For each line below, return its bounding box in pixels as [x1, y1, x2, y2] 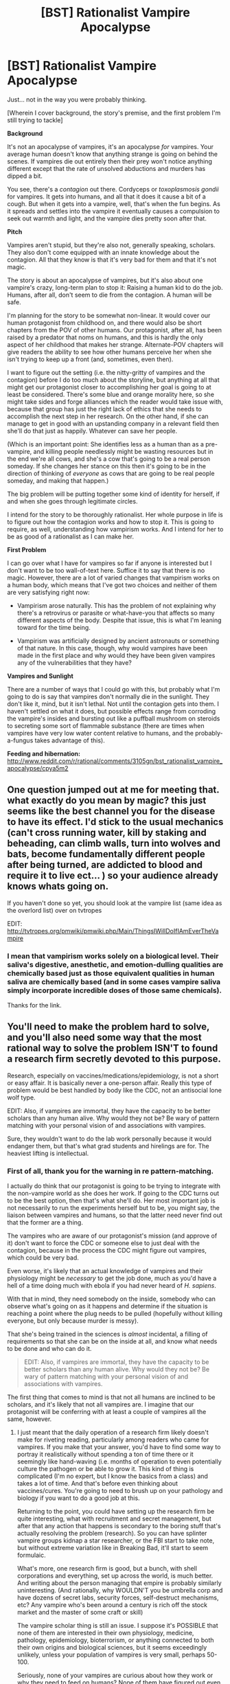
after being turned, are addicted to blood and [7, 859, 203, 871]
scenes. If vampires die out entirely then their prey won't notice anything [7, 157, 213, 166]
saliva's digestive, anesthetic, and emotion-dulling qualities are [7, 959, 224, 969]
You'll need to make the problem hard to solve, [7, 1021, 210, 1033]
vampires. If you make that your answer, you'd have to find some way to [16, 1443, 221, 1451]
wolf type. [7, 1093, 36, 1102]
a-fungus [7, 736, 34, 744]
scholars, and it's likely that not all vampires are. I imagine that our [7, 1400, 194, 1409]
